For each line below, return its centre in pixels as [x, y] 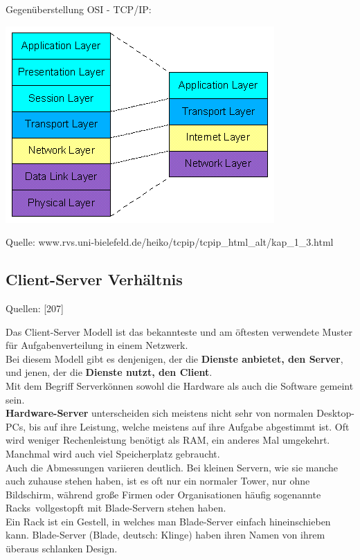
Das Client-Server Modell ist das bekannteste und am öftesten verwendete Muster [179, 331]
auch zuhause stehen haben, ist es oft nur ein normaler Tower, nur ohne [158, 481]
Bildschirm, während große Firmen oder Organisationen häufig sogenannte [163, 494]
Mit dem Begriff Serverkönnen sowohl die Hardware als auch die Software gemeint [180, 385]
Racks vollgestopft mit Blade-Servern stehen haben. [116, 508]
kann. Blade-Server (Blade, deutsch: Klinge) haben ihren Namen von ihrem [165, 535]
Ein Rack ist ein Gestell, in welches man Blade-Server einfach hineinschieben [168, 521]
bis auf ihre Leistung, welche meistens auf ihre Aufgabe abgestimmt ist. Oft [189, 426]
